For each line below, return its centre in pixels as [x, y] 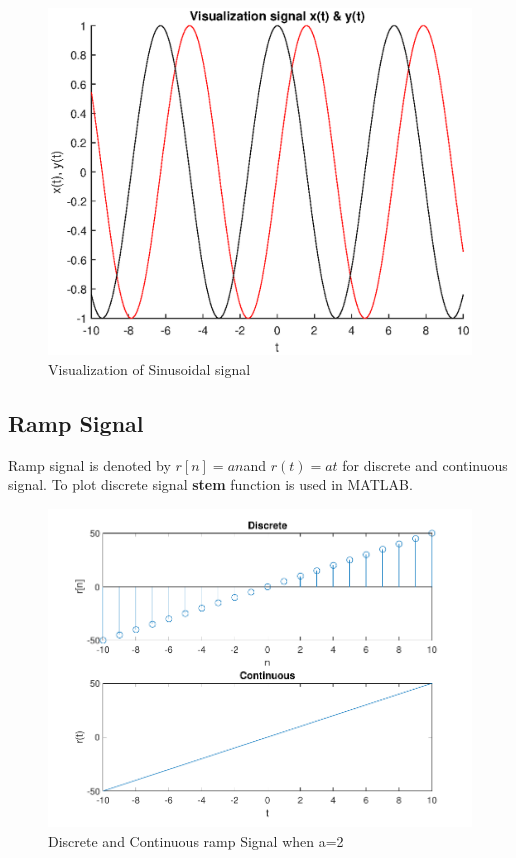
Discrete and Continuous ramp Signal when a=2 [196, 840]
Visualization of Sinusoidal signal [149, 368]
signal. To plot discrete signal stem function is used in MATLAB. [210, 484]
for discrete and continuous [425, 464]
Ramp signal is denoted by [89, 464]
